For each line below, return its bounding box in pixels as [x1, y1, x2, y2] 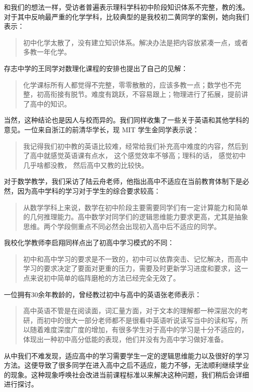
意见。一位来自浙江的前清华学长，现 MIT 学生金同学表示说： [4, 124, 199, 134]
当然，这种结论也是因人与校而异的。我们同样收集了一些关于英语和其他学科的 [4, 115, 249, 125]
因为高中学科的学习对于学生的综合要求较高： [17, 185, 161, 196]
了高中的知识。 [23, 98, 71, 108]
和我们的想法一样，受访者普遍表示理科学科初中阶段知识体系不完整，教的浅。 [4, 2, 249, 12]
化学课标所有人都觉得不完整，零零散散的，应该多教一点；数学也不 [23, 79, 235, 89]
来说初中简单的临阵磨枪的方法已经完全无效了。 [30, 273, 180, 283]
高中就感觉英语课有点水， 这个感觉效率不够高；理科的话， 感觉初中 [30, 150, 246, 160]
